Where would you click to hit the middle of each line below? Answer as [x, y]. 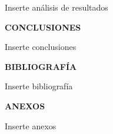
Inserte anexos [31, 125]
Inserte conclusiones [41, 47]
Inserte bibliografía [39, 86]
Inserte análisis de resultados [56, 7]
